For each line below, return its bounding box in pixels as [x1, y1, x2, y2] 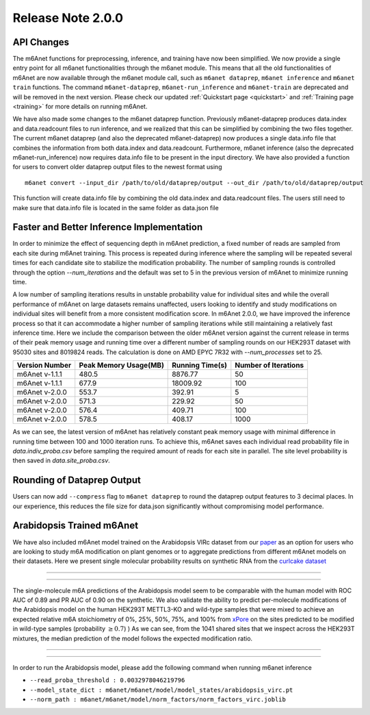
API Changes [12, 36, 70, 48]
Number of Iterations [235, 360, 304, 370]
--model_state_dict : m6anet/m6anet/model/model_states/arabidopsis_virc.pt [29, 686, 293, 694]
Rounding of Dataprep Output [12, 475, 142, 486]
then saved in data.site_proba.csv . [12, 456, 111, 465]
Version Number [16, 360, 72, 370]
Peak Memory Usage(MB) [79, 360, 164, 370]
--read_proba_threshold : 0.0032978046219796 [29, 677, 185, 684]
